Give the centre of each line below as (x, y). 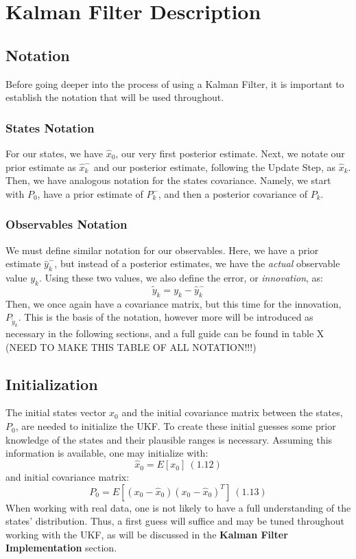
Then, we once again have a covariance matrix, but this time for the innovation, (174, 303)
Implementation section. (61, 548)
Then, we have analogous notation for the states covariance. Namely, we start (168, 180)
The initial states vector (56, 412)
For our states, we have (54, 153)
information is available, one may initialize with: (107, 453)
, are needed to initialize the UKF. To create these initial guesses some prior (176, 426)
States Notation (50, 127)
